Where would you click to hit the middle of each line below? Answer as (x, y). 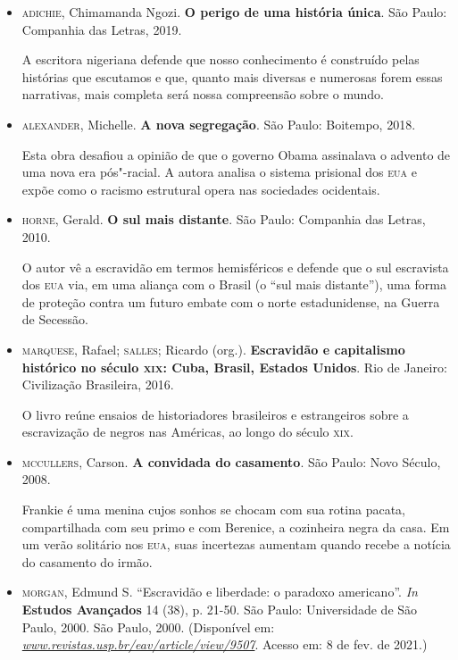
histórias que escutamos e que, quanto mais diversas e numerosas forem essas (232, 76)
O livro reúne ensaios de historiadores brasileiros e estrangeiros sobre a (215, 414)
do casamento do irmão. (87, 561)
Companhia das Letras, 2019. (102, 29)
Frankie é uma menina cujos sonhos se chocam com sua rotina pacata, (213, 510)
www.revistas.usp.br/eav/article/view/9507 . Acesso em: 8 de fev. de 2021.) (225, 644)
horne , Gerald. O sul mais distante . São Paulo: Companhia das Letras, (224, 219)
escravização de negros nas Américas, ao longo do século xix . (187, 432)
